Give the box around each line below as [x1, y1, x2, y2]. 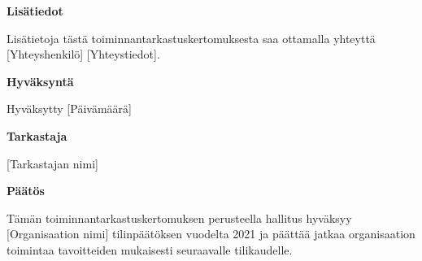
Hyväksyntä [7, 72, 74, 89]
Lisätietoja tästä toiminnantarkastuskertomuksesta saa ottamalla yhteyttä [7, 29, 376, 46]
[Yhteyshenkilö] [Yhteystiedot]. [7, 46, 160, 63]
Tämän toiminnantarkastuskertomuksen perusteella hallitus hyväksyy [7, 209, 352, 226]
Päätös [7, 182, 45, 199]
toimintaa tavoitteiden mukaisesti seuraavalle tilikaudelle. [7, 241, 293, 258]
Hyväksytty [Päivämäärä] [7, 100, 132, 117]
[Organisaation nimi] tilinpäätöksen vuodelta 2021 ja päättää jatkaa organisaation [7, 225, 415, 242]
